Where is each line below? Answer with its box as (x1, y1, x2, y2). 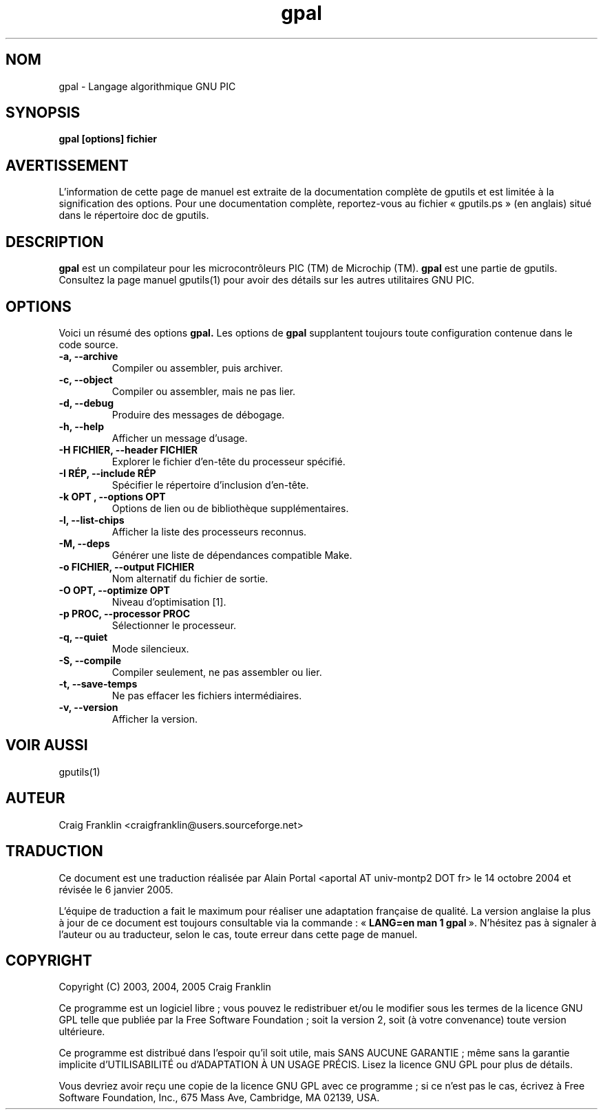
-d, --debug (59, 396, 114, 409)
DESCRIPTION (6, 233, 104, 251)
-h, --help (59, 420, 104, 432)
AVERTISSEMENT (6, 156, 129, 174)
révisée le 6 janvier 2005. (59, 883, 173, 895)
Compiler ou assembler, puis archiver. (112, 361, 283, 374)
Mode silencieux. (112, 642, 189, 655)
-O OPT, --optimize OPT (59, 584, 170, 596)
